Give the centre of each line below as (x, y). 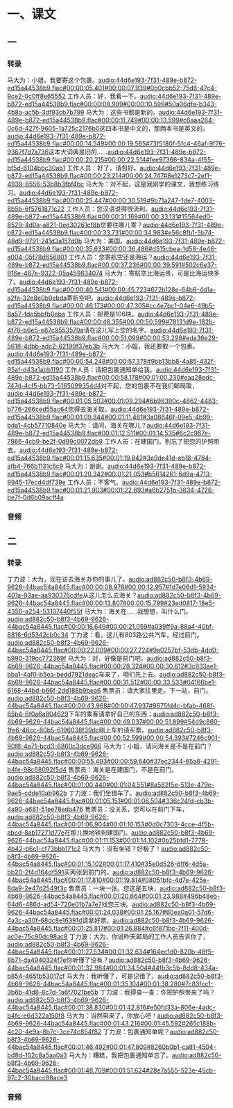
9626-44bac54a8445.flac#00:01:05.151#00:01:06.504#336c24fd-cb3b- (111, 801)
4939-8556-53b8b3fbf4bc (46, 184)
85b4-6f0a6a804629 (38, 714)
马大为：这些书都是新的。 (122, 112)
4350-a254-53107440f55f (45, 611)
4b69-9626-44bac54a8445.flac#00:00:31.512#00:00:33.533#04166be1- (112, 682)
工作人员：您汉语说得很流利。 (109, 209)
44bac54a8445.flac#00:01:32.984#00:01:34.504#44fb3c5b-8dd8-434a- (113, 968)
